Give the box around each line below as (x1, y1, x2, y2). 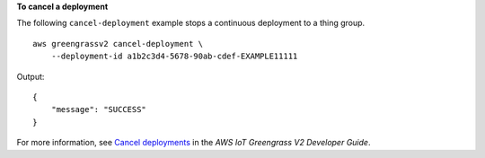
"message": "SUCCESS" (50, 104, 147, 115)
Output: (16, 71, 45, 82)
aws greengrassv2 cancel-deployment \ (32, 39, 204, 48)
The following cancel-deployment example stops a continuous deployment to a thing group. (16, 18, 366, 29)
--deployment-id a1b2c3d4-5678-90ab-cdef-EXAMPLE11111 (50, 51, 298, 62)
